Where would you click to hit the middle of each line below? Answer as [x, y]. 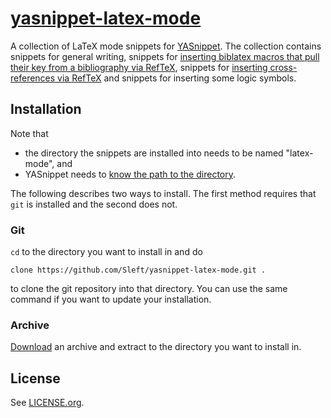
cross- [283, 67]
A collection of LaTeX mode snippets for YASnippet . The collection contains [166, 46]
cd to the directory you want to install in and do [106, 252]
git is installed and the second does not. [94, 204]
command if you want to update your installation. [111, 299]
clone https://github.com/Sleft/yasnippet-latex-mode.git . [138, 270]
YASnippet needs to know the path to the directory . [130, 174]
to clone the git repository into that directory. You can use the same [149, 289]
